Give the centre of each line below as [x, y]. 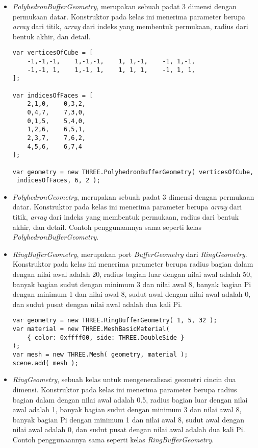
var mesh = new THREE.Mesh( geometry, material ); [100, 355]
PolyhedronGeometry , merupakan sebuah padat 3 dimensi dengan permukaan [133, 196]
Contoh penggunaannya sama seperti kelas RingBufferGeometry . [113, 439]
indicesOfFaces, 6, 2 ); [58, 181]
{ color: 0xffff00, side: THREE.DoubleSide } [106, 337]
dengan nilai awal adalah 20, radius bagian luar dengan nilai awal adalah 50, [132, 274]
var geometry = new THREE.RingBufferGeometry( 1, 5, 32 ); [115, 321]
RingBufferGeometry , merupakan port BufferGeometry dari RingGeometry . [130, 254]
